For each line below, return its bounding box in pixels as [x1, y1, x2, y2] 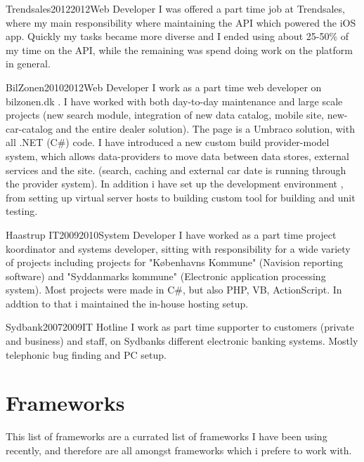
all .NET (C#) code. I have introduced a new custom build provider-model [6, 135, 330, 150]
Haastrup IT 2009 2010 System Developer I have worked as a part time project [6, 227, 337, 242]
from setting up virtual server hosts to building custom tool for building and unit [6, 190, 356, 204]
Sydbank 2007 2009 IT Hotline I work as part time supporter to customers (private [6, 319, 354, 334]
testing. [6, 204, 38, 218]
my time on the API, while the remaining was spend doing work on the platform [6, 42, 353, 57]
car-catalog [6, 121, 53, 136]
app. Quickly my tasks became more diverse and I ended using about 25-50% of [6, 29, 349, 44]
